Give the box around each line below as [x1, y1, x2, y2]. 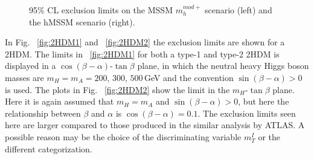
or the [258, 130, 280, 143]
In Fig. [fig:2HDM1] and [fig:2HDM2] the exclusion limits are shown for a [5, 36, 285, 48]
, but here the [238, 95, 289, 108]
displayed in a [5, 59, 56, 72]
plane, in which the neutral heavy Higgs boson [137, 59, 309, 72]
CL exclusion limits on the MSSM [47, 4, 173, 16]
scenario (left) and [204, 4, 272, 16]
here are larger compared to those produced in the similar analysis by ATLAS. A [5, 118, 305, 131]
